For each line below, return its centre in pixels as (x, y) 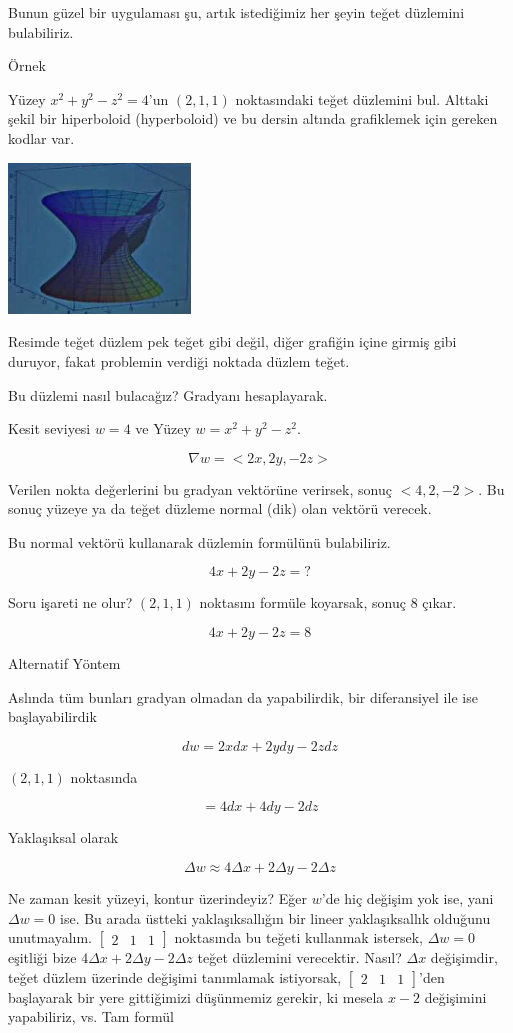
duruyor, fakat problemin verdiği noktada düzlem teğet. (179, 360)
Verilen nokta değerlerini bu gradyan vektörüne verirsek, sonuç (200, 488)
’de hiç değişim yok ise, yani (407, 898)
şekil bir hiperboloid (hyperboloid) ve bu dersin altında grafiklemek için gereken (253, 118)
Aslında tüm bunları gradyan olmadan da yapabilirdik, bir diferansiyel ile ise (243, 696)
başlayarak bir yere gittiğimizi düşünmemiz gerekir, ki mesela (196, 996)
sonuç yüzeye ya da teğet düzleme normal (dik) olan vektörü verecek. (220, 508)
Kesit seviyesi (49, 428)
